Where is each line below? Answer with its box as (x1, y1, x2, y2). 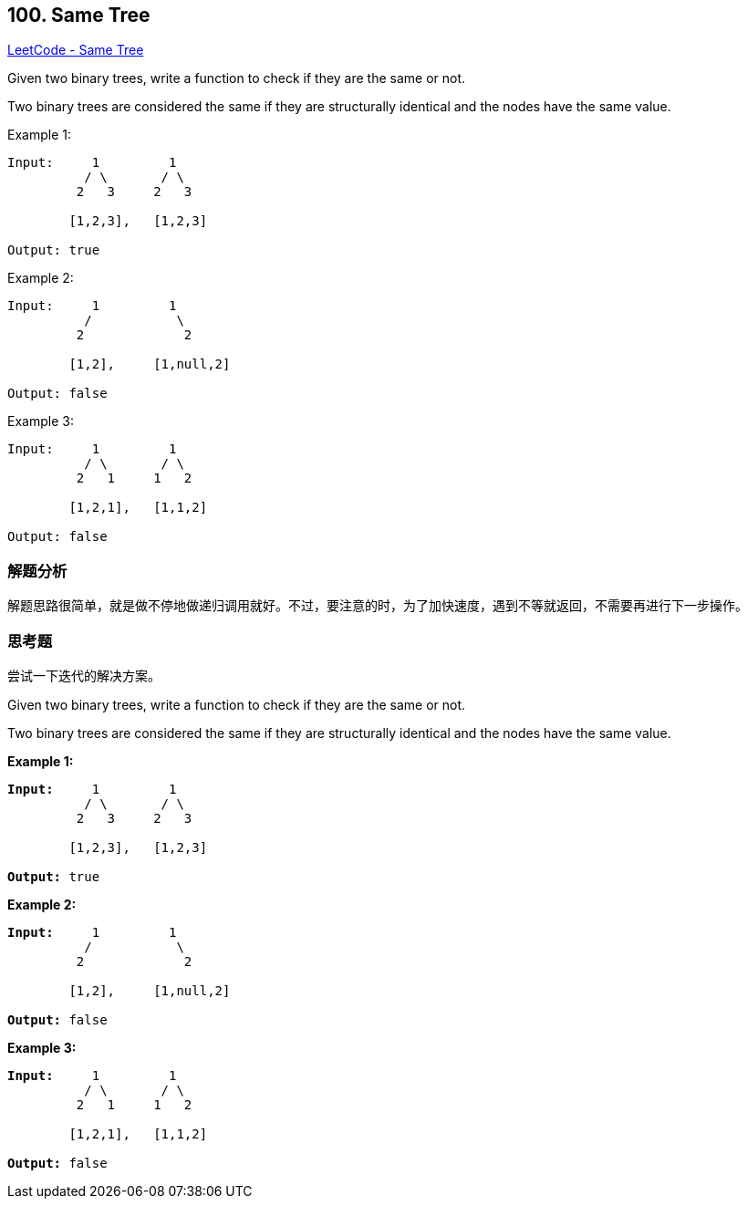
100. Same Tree (7, 4, 150, 26)
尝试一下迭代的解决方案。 (7, 667, 161, 683)
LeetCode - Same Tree (7, 42, 144, 58)
